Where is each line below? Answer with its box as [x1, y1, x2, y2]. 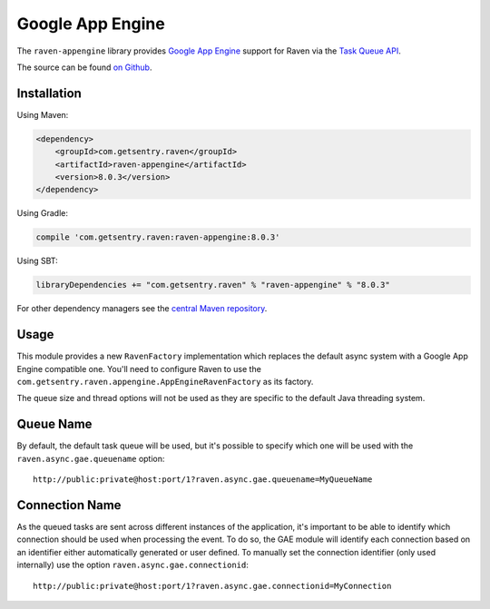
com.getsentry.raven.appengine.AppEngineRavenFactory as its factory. [16, 377, 314, 387]
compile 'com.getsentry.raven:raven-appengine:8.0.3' [35, 232, 280, 242]
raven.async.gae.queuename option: [16, 453, 165, 464]
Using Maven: [16, 109, 69, 120]
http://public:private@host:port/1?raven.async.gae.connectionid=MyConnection [33, 581, 392, 591]
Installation [16, 85, 82, 101]
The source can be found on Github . [16, 62, 152, 73]
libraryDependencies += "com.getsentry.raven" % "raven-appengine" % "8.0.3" [35, 280, 390, 290]
